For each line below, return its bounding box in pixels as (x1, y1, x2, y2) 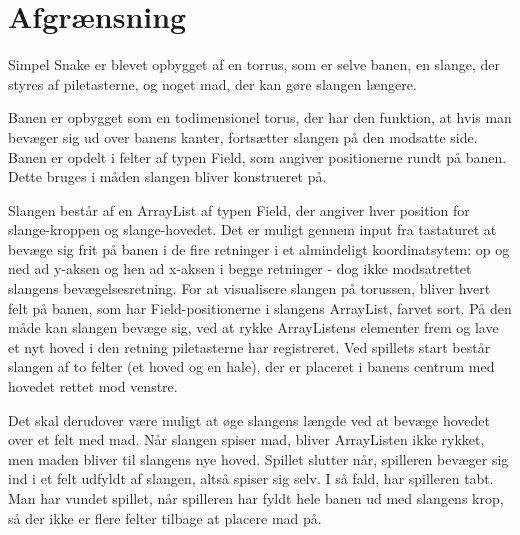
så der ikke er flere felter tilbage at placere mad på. (8, 507, 322, 528)
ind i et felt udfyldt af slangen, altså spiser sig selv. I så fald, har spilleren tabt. (8, 468, 494, 489)
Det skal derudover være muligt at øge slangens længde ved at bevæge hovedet (8, 409, 490, 430)
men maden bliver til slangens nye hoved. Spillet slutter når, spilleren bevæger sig (8, 448, 509, 469)
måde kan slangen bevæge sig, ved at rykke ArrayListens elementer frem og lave (8, 317, 499, 338)
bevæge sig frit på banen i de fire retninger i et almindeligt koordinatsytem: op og (8, 238, 510, 259)
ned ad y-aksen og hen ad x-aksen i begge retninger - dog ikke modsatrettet (8, 258, 472, 279)
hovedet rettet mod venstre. (8, 376, 178, 397)
